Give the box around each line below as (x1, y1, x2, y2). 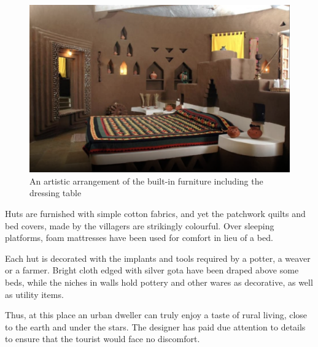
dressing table (29, 186, 82, 199)
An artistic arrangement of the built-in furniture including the (29, 174, 263, 187)
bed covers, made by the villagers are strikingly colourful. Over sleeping (5, 219, 274, 232)
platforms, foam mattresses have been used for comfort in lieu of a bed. (5, 231, 273, 244)
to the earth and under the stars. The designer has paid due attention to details (5, 320, 306, 333)
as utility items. (5, 288, 64, 300)
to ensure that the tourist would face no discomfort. (5, 332, 200, 345)
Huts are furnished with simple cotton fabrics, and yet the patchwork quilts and (5, 207, 306, 220)
